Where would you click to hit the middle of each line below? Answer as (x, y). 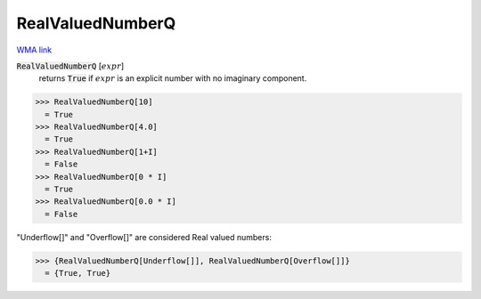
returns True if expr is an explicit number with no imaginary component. (173, 78)
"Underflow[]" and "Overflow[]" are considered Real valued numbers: (144, 237)
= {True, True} (78, 273)
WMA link (34, 50)
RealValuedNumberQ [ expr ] (70, 66)
